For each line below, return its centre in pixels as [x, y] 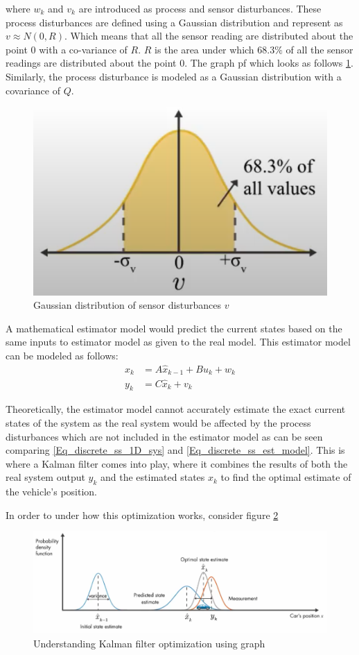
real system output [45, 477]
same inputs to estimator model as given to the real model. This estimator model [178, 342]
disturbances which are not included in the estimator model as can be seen [164, 436]
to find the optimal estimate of [286, 477]
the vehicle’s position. [51, 492]
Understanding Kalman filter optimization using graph [149, 643]
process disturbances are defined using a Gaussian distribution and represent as [174, 22]
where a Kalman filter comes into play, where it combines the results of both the [177, 463]
